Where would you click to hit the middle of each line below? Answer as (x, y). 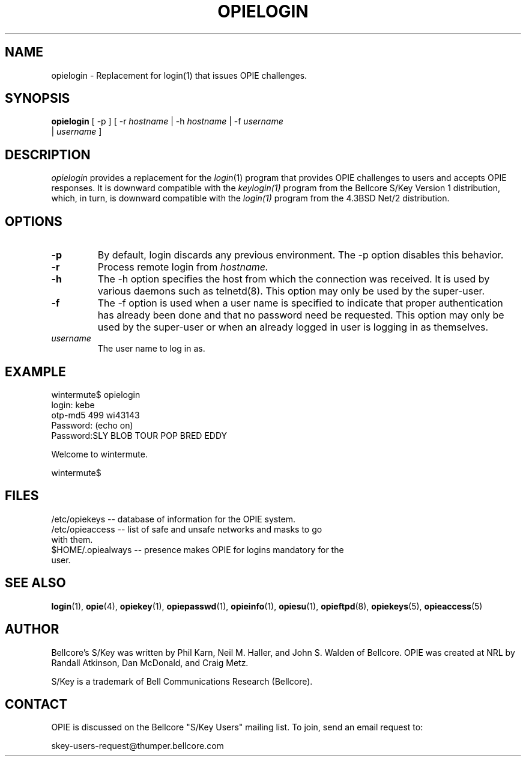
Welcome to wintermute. (99, 454)
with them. (72, 539)
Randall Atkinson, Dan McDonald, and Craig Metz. (150, 662)
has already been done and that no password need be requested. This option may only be (301, 315)
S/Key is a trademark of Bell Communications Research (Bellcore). (182, 681)
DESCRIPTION (48, 154)
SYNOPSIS (38, 99)
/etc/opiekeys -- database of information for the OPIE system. (174, 519)
